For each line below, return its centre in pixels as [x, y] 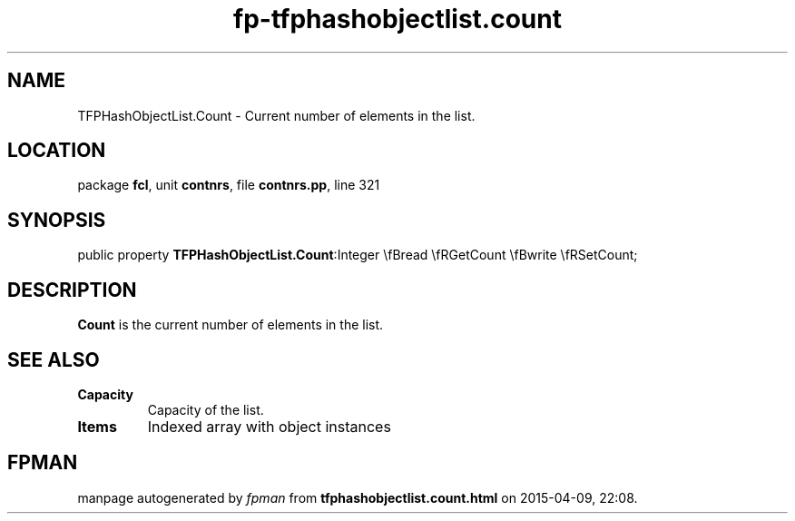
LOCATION [57, 151]
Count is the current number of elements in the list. [231, 325]
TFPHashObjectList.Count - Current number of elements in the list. [276, 115]
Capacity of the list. [206, 409]
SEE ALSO [54, 359]
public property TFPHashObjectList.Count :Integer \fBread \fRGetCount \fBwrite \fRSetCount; [358, 255]
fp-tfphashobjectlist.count [397, 19]
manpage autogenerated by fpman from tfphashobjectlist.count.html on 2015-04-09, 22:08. [358, 497]
